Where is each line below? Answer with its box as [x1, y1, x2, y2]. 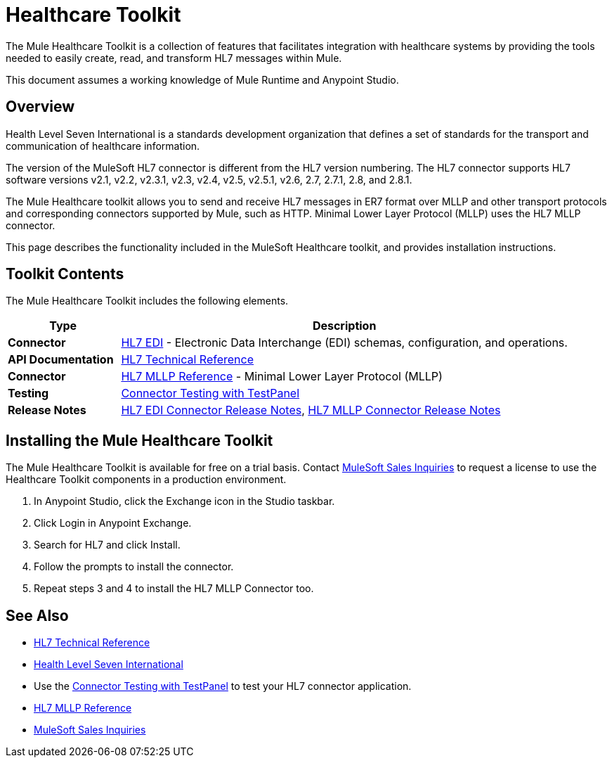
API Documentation [8, 352, 114, 367]
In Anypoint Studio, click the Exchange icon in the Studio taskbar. [34, 495, 335, 508]
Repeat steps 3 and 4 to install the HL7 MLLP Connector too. [34, 582, 314, 595]
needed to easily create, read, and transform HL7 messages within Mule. [6, 51, 342, 64]
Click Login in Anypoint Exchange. [34, 517, 192, 530]
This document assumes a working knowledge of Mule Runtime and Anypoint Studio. [6, 73, 399, 86]
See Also [6, 606, 69, 624]
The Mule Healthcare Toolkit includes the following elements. [6, 295, 289, 307]
